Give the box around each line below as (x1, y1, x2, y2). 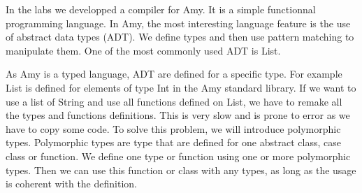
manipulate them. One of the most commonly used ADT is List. (6, 43, 281, 57)
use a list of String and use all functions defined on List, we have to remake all (6, 94, 342, 108)
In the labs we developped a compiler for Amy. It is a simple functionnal (6, 2, 316, 16)
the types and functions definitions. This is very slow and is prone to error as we (6, 108, 350, 122)
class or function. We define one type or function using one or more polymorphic (6, 148, 351, 163)
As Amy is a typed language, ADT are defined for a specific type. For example (6, 66, 342, 81)
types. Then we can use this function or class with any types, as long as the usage (6, 162, 356, 177)
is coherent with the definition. (6, 176, 137, 191)
